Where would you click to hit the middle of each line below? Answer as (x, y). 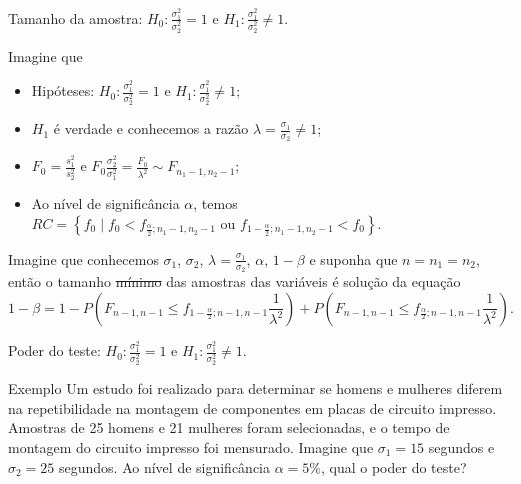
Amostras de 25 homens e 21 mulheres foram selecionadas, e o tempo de (229, 427)
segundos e (461, 447)
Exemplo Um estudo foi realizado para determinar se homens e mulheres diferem (255, 388)
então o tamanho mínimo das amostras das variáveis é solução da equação (234, 280)
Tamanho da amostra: (75, 17)
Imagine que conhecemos (83, 258)
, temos (215, 203)
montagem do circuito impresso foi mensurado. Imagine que (191, 447)
